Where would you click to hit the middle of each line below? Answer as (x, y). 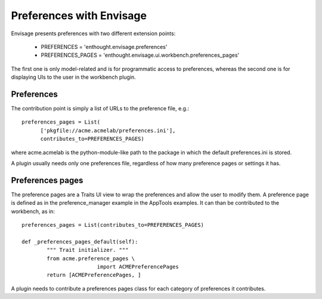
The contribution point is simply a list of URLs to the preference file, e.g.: (100, 109)
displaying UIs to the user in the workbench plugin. (74, 77)
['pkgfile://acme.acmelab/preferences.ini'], (108, 130)
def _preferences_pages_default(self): (80, 241)
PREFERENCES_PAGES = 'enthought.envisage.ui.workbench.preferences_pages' (140, 55)
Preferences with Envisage (79, 16)
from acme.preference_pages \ (91, 258)
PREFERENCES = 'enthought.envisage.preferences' (104, 47)
